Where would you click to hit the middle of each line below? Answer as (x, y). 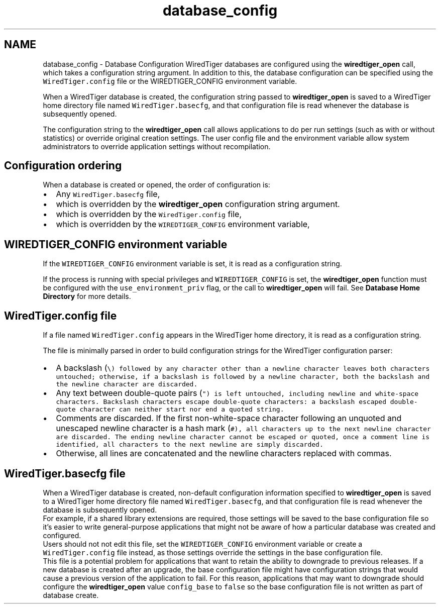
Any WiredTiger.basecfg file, (108, 194)
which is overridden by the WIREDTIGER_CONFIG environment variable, (183, 224)
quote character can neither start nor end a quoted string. (170, 410)
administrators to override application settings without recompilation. (157, 146)
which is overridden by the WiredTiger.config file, (149, 214)
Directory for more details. (87, 296)
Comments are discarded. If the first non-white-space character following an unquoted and (229, 418)
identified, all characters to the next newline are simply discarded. (190, 445)
